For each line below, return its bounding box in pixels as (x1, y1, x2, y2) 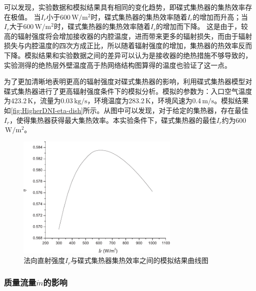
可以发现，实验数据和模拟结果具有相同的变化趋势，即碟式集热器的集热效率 (4, 2, 245, 12)
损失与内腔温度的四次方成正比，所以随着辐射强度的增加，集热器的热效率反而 (4, 40, 252, 51)
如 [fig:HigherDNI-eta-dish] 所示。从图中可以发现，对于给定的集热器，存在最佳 (4, 105, 249, 115)
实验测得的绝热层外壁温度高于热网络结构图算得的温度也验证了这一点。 (4, 59, 231, 70)
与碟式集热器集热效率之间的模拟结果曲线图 (70, 255, 209, 265)
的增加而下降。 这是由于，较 (156, 21, 248, 31)
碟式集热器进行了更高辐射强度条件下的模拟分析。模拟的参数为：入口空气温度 (4, 86, 252, 96)
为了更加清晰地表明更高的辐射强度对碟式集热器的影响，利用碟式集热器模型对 (4, 76, 252, 87)
